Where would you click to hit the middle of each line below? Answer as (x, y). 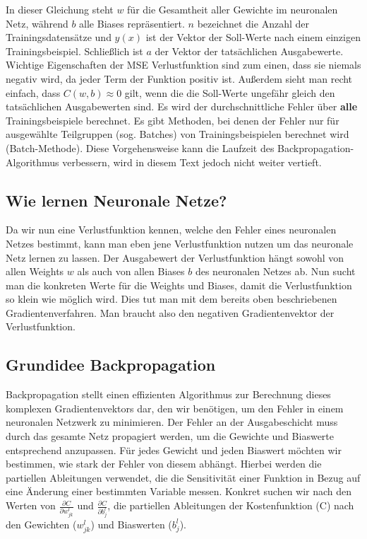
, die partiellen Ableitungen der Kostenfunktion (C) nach (231, 505)
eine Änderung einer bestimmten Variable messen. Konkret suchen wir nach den (179, 491)
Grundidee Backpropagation (111, 365)
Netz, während (37, 23)
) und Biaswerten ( (131, 524)
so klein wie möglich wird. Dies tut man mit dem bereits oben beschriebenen (172, 299)
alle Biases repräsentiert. (132, 23)
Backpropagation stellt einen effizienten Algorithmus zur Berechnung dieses (168, 394)
